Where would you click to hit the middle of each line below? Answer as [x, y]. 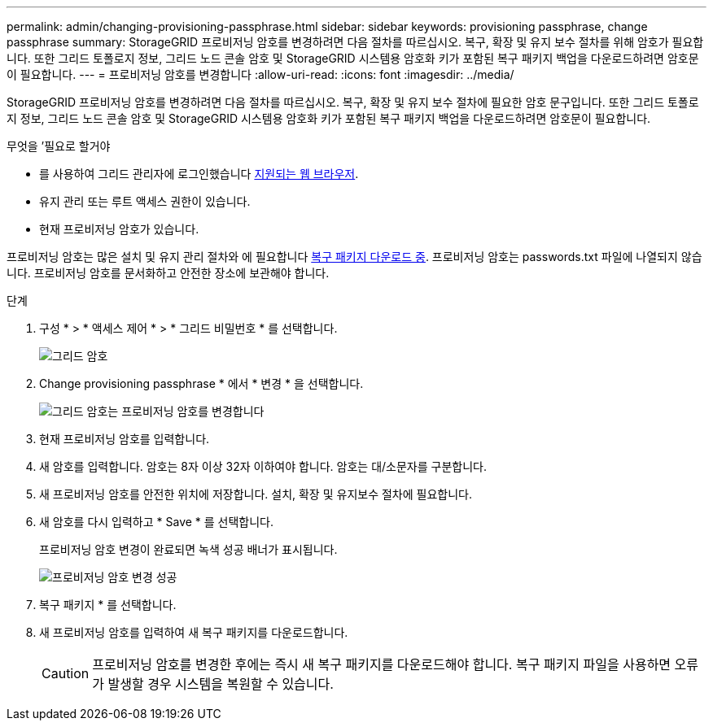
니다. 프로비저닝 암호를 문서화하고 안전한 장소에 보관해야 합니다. [168, 273]
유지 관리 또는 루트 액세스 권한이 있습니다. [145, 201]
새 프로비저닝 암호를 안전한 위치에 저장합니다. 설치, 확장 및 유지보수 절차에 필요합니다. [256, 494]
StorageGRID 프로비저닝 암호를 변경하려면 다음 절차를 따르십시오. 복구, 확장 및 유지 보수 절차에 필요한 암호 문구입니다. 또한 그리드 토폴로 [353, 102]
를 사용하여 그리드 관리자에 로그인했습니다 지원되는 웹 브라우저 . [199, 174]
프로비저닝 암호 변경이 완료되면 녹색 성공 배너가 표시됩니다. [188, 549]
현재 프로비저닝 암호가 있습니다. [119, 229]
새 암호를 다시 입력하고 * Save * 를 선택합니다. [157, 522]
